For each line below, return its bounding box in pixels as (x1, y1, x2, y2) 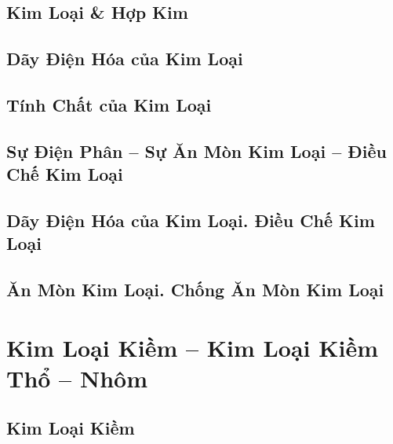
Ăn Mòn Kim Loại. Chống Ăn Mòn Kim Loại (6, 277, 384, 302)
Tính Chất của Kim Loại (6, 92, 212, 116)
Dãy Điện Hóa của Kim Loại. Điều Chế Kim (6, 207, 375, 232)
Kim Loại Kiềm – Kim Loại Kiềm (6, 331, 379, 363)
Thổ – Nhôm (6, 361, 147, 394)
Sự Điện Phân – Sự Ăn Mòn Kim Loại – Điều (6, 138, 387, 163)
